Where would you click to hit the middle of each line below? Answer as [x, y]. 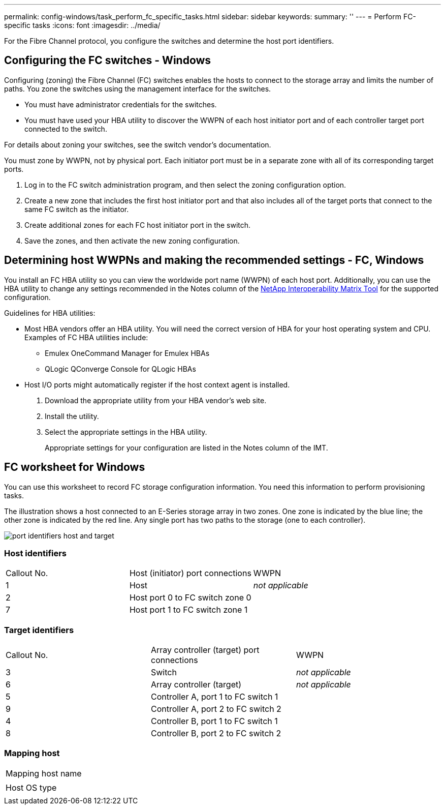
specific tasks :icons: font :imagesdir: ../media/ [82, 25]
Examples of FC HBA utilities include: [86, 337]
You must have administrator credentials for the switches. [121, 104]
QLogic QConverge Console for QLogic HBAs [120, 369]
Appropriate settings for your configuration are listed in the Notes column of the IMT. [186, 447]
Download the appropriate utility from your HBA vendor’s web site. [156, 400]
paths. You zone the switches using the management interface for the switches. [138, 88]
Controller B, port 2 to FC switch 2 [216, 733]
